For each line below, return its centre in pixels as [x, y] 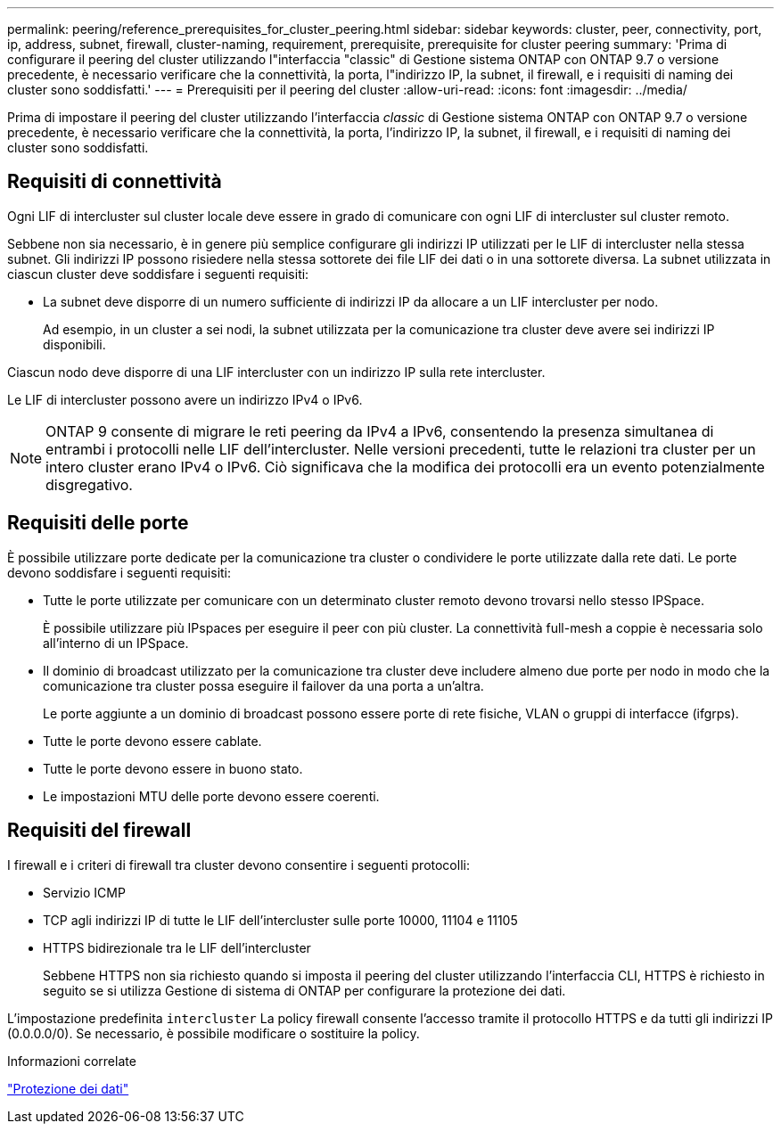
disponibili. [74, 344]
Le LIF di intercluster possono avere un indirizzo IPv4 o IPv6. [185, 399]
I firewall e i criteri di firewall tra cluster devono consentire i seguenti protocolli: [238, 865]
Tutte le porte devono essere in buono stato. [173, 768]
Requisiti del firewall [99, 831]
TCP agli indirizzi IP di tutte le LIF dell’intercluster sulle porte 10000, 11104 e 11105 [280, 920]
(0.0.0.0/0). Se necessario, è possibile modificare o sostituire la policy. [214, 1033]
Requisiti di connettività [115, 182]
